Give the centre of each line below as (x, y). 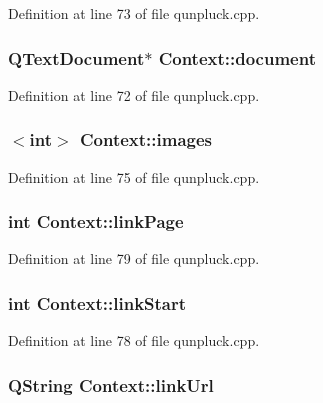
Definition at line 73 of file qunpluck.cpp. (134, 13)
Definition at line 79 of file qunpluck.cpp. (134, 258)
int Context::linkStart (97, 302)
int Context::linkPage (96, 221)
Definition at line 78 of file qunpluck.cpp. (134, 340)
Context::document (237, 57)
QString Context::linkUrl (111, 384)
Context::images (145, 139)
